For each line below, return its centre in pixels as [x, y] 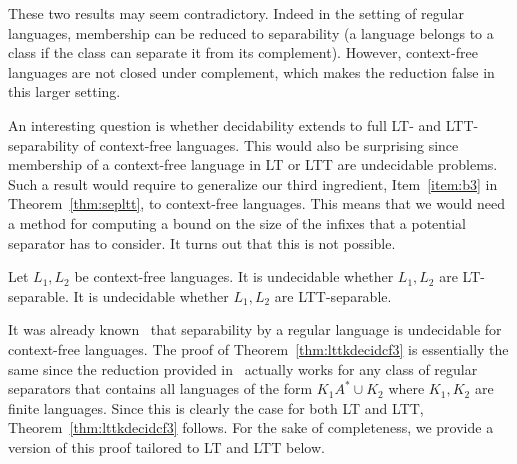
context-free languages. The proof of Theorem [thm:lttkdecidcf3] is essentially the [258, 348]
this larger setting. [64, 91]
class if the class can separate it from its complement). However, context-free [243, 52]
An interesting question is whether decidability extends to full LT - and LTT [241, 124]
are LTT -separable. [333, 295]
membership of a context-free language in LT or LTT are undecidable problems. [253, 164]
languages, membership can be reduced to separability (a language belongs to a [251, 32]
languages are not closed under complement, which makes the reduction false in [251, 71]
